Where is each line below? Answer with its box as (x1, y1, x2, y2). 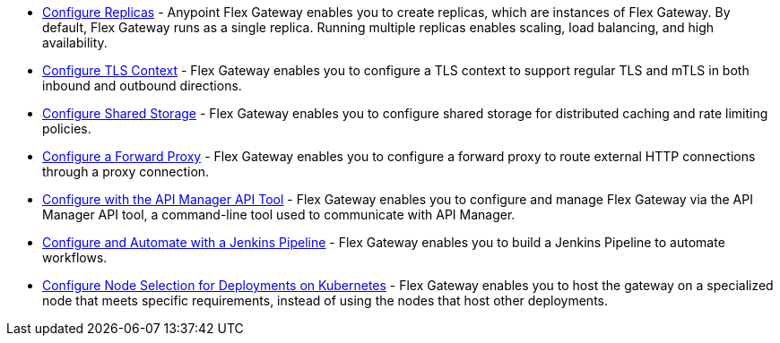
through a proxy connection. (42, 164, 210, 179)
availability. (42, 35, 108, 50)
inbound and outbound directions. (42, 78, 242, 93)
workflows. (42, 250, 108, 265)
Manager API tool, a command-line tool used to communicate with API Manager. (42, 207, 516, 222)
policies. (42, 121, 91, 136)
